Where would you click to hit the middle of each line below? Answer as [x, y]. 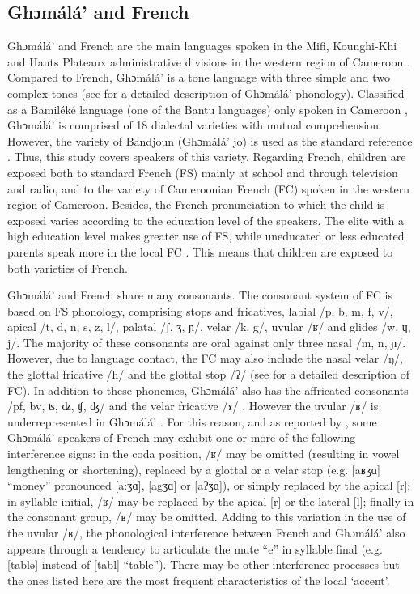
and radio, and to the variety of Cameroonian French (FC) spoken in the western [208, 188]
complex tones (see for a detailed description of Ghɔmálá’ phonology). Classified [206, 93]
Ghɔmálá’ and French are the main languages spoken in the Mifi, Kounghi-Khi [202, 46]
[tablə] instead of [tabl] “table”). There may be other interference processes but [204, 564]
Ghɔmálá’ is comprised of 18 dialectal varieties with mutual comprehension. [195, 125]
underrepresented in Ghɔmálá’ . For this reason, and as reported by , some [192, 421]
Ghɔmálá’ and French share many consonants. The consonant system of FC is [200, 295]
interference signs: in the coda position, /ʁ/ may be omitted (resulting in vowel [204, 454]
